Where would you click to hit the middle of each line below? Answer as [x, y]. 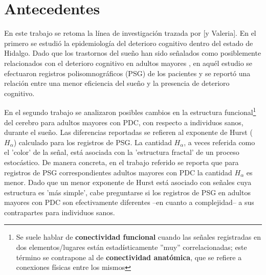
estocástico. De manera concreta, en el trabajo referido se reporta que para [121, 162]
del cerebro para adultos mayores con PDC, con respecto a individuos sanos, [124, 122]
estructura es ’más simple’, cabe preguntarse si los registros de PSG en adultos [127, 192]
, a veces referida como [219, 142]
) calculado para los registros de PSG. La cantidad [93, 142]
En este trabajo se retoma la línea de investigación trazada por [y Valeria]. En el [130, 33]
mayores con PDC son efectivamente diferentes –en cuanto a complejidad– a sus [129, 202]
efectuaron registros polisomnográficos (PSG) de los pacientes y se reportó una [127, 73]
